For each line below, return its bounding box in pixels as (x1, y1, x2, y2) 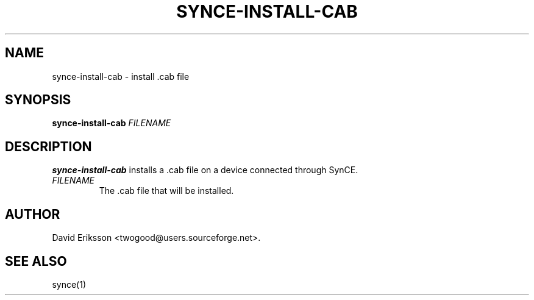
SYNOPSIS (5, 92, 71, 108)
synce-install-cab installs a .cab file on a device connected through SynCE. (52, 165, 358, 176)
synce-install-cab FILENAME (52, 118, 171, 129)
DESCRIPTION (5, 138, 92, 154)
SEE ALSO (5, 253, 67, 269)
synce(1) (52, 279, 86, 290)
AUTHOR (5, 206, 60, 222)
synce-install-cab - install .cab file (52, 71, 190, 82)
